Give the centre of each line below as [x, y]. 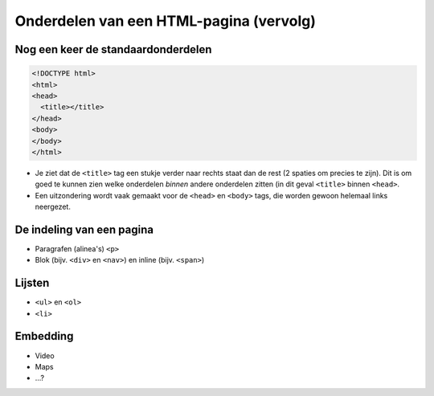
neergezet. [53, 207]
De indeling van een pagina [84, 229]
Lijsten [32, 283]
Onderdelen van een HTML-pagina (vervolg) [166, 21]
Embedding [44, 336]
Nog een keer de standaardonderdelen [113, 49]
